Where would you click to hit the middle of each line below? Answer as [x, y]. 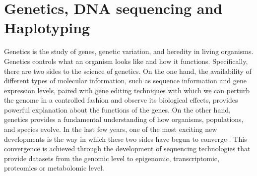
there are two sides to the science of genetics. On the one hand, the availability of [128, 71]
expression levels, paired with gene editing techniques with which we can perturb [127, 90]
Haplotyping [47, 28]
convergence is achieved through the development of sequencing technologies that [127, 148]
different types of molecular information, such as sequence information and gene [125, 81]
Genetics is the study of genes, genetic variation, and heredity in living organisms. [129, 51]
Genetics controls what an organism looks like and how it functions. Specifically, [126, 61]
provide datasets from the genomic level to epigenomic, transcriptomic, [112, 158]
